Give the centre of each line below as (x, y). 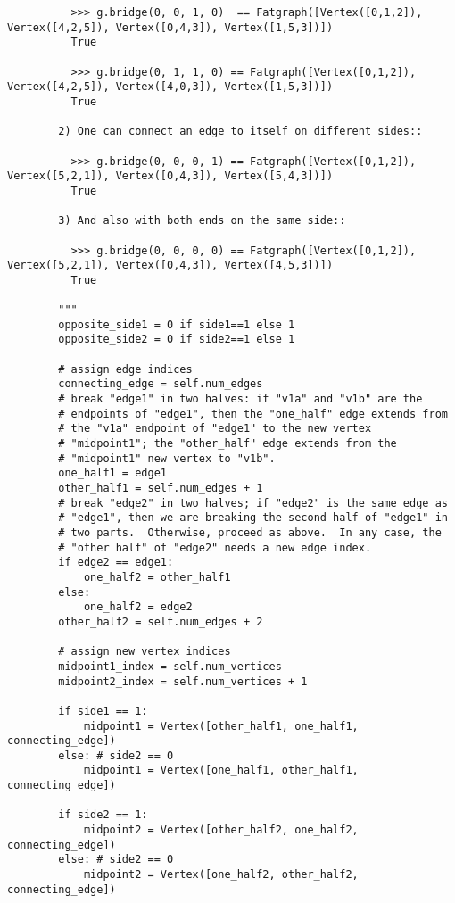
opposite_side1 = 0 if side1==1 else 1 (177, 324)
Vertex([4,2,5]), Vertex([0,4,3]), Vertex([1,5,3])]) (170, 27)
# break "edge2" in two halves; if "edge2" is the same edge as (253, 503)
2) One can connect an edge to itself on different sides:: (240, 132)
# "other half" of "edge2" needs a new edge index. (215, 547)
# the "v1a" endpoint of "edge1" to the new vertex (215, 429)
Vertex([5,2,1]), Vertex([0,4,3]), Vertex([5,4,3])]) (170, 176)
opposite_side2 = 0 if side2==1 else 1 (177, 340)
